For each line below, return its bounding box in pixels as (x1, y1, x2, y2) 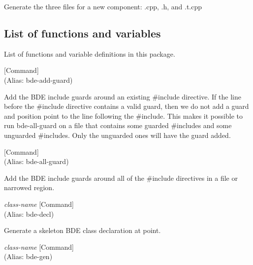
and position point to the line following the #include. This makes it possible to (4, 110, 243, 121)
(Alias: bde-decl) (4, 208, 54, 219)
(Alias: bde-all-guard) (4, 156, 69, 166)
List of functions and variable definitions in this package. (4, 48, 175, 59)
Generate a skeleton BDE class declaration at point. (4, 225, 161, 235)
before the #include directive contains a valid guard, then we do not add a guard (4, 101, 249, 111)
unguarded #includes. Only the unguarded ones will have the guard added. (4, 130, 231, 140)
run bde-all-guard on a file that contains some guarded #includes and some (4, 120, 232, 131)
